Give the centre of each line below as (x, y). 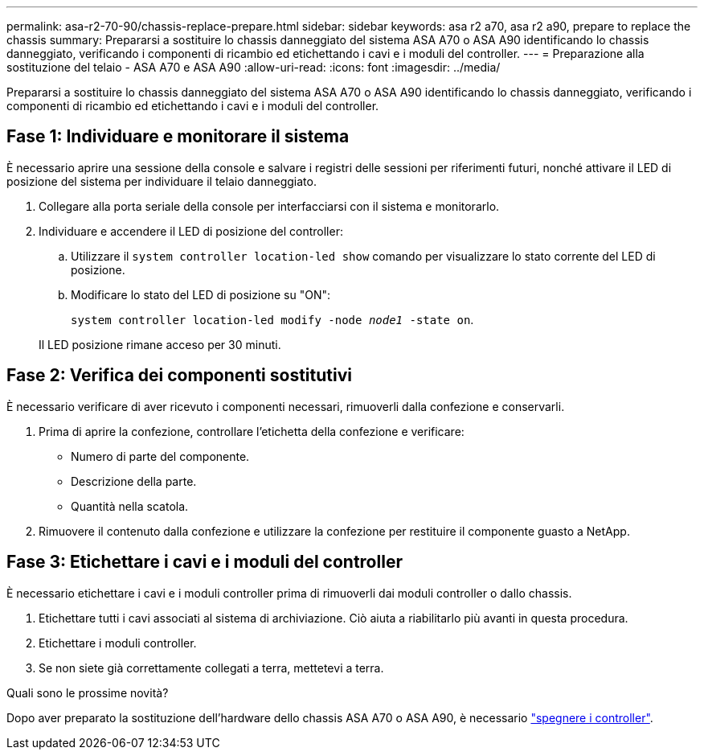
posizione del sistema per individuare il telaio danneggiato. (162, 181)
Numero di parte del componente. (160, 456)
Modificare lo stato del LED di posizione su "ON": (201, 294)
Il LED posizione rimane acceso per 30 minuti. (160, 344)
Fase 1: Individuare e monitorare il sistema (178, 137)
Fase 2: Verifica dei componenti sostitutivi (179, 376)
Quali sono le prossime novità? (88, 692)
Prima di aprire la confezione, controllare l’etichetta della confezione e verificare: (252, 431)
